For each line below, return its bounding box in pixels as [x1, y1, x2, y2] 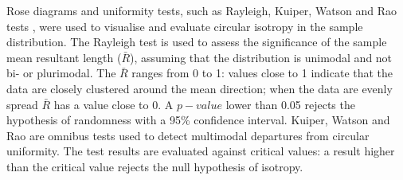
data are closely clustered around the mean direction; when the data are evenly [6, 80, 393, 96]
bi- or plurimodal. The [6, 65, 116, 81]
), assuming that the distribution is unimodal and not [130, 49, 393, 65]
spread [6, 96, 38, 112]
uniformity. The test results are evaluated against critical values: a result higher [6, 143, 395, 159]
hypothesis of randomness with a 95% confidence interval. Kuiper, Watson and [6, 112, 390, 128]
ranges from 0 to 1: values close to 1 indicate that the [131, 65, 393, 81]
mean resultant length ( [6, 49, 122, 65]
